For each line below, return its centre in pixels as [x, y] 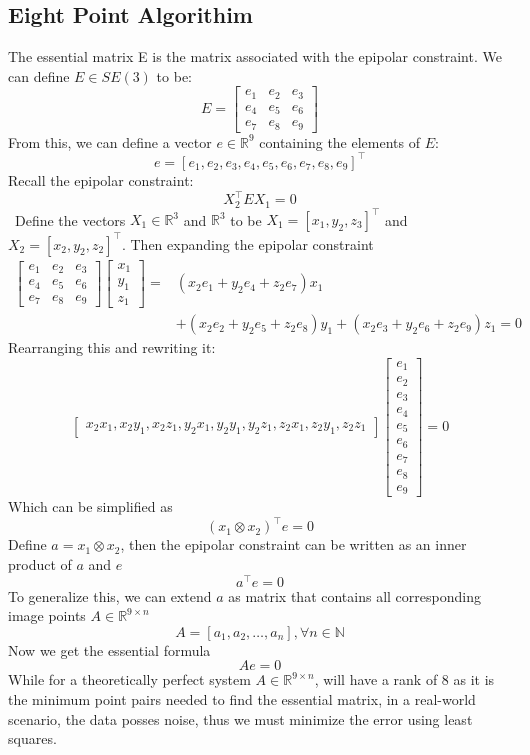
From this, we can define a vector [110, 141]
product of [40, 564]
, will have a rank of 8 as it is [404, 679]
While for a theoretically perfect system [129, 679]
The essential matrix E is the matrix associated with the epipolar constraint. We [255, 56]
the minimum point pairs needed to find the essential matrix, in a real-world [242, 699]
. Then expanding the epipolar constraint [247, 243]
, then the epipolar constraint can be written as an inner [293, 544]
